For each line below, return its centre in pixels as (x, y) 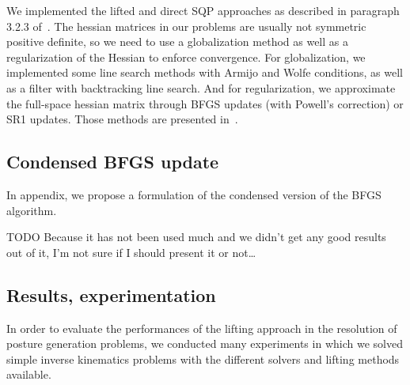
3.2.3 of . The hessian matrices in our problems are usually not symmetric (186, 26)
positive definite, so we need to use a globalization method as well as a (177, 42)
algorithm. (32, 210)
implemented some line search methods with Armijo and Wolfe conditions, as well (205, 72)
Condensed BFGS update (113, 162)
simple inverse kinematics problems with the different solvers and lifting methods (203, 359)
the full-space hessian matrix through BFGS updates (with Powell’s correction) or (205, 103)
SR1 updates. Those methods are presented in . (122, 119)
